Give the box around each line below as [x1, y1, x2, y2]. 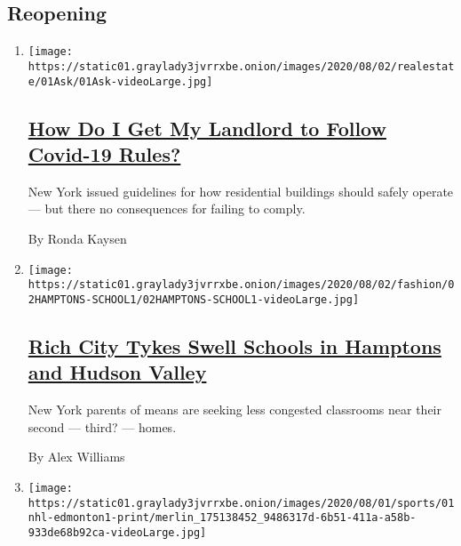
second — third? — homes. [28, 417, 177, 436]
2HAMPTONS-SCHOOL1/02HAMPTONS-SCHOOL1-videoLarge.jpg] [28, 293, 360, 306]
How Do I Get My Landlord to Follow [28, 114, 386, 141]
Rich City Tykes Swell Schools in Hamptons [28, 332, 441, 359]
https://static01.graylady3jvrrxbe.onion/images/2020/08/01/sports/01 [28, 496, 455, 510]
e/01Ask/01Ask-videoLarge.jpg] [28, 75, 213, 88]
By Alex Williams [28, 447, 125, 466]
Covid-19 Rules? [28, 140, 181, 167]
